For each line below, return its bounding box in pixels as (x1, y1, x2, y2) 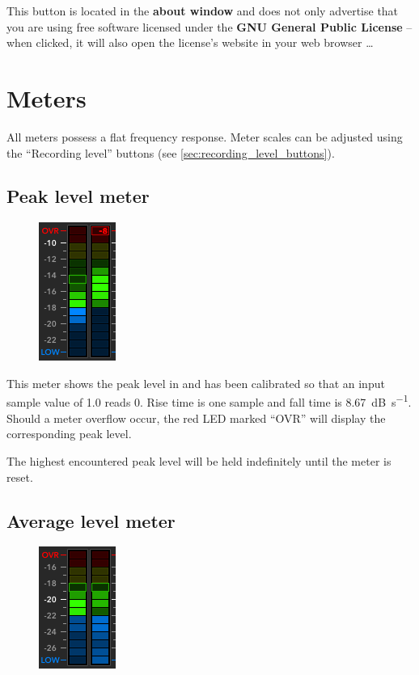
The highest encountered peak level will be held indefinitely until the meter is (6, 452, 391, 469)
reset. (6, 468, 33, 485)
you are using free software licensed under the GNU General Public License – (6, 18, 413, 35)
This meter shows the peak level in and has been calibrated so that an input (6, 374, 385, 391)
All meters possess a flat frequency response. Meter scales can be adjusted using (6, 128, 403, 145)
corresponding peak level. (6, 425, 132, 442)
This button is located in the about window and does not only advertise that (6, 2, 399, 19)
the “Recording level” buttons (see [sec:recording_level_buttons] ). (6, 144, 335, 161)
